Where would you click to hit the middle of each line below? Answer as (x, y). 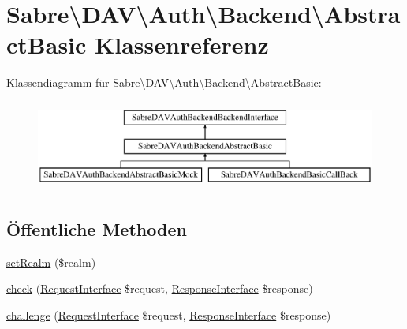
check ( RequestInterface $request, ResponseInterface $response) (160, 288)
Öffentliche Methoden (97, 228)
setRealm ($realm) (51, 262)
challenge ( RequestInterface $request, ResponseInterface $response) (169, 314)
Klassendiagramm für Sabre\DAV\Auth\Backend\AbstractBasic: (164, 82)
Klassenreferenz (182, 45)
